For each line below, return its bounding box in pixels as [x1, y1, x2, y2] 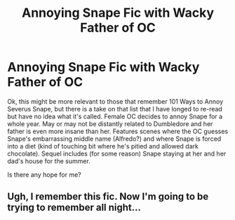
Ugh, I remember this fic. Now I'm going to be [7, 191, 209, 202]
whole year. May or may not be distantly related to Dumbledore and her [7, 119, 213, 128]
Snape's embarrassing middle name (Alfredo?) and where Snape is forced [7, 135, 222, 143]
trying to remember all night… [7, 202, 142, 214]
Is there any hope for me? [7, 170, 82, 179]
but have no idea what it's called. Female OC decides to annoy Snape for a [7, 112, 223, 121]
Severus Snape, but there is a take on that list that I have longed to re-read [7, 104, 222, 113]
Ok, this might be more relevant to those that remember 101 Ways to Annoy [7, 97, 224, 106]
